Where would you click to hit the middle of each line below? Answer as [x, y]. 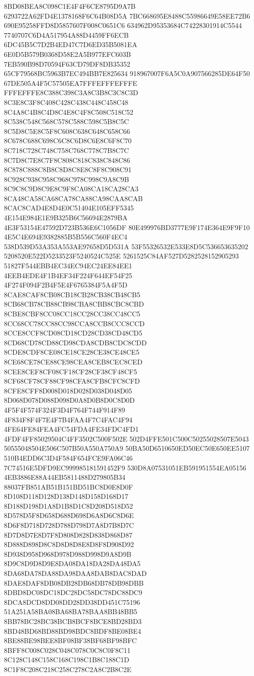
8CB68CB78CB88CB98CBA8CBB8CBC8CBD [74, 304]
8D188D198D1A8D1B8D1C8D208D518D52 [69, 506]
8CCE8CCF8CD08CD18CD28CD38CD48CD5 [73, 333]
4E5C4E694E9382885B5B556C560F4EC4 [66, 237]
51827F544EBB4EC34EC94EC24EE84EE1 [68, 266]
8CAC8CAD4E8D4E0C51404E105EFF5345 [69, 208]
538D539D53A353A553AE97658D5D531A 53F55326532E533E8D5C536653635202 [126, 246]
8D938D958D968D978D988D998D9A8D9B [68, 554]
